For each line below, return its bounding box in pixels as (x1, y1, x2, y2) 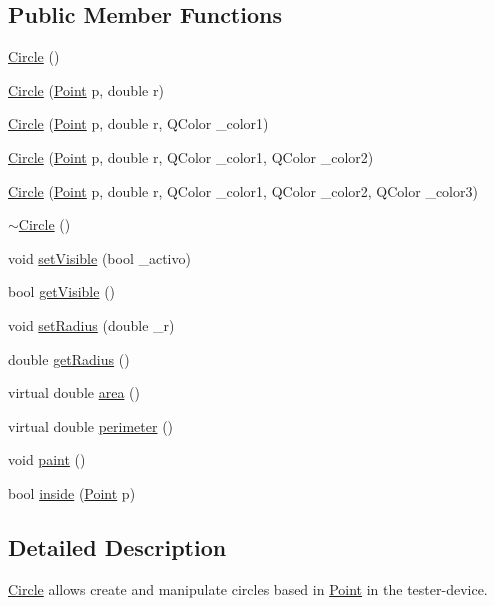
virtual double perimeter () (8, 415, 174, 436)
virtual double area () (8, 382, 140, 403)
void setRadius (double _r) (8, 314, 175, 335)
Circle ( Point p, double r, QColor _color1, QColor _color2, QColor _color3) (8, 180, 478, 201)
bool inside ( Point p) (8, 482, 136, 503)
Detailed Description (8, 531, 227, 562)
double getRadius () (8, 348, 130, 369)
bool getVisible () (8, 281, 116, 302)
